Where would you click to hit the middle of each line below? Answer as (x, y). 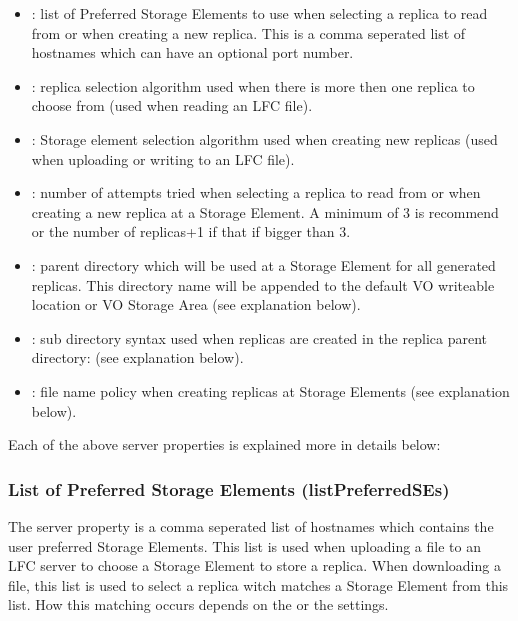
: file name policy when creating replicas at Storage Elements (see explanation (270, 390)
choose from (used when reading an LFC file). (172, 105)
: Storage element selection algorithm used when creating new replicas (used (264, 138)
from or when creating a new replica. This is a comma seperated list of (248, 32)
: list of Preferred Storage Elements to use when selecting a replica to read (259, 13)
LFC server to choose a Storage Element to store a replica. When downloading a (254, 565)
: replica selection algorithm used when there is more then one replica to (253, 85)
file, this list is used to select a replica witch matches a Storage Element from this (258, 584)
